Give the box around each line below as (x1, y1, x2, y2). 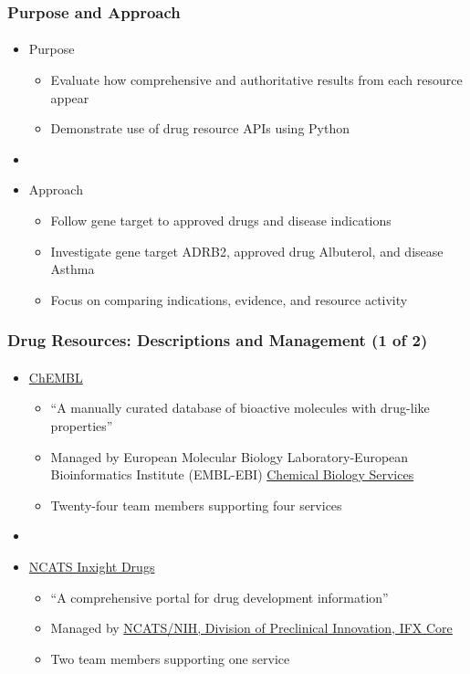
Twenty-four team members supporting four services (50, 495, 342, 514)
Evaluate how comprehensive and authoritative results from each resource (50, 70, 463, 90)
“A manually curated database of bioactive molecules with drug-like (50, 398, 430, 417)
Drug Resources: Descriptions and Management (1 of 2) (7, 329, 428, 352)
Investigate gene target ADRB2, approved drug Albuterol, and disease (50, 241, 444, 260)
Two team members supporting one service (50, 648, 290, 668)
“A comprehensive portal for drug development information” (50, 587, 389, 606)
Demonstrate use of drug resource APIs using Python (50, 119, 350, 138)
